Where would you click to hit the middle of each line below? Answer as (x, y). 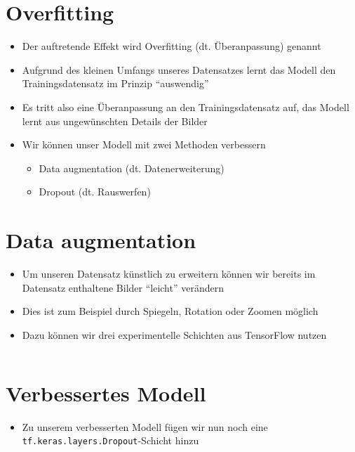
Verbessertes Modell (106, 393)
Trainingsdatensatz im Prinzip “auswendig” (115, 83)
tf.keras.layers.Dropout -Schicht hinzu (110, 440)
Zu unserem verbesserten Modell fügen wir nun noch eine (145, 426)
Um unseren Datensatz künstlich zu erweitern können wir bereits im (169, 273)
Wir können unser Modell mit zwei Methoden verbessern (144, 144)
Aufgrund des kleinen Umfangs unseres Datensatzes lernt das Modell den (179, 69)
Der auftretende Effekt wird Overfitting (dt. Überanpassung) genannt (172, 46)
